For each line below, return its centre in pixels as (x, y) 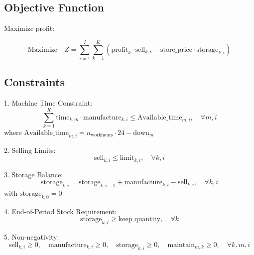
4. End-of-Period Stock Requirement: (61, 211)
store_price (176, 50)
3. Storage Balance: (34, 174)
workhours (102, 135)
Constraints (34, 82)
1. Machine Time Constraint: (48, 103)
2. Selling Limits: (30, 150)
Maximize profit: (29, 28)
